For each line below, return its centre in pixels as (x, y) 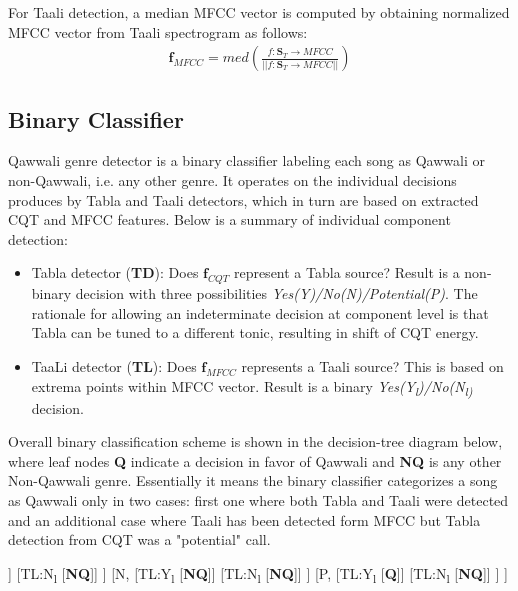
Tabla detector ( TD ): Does (115, 272)
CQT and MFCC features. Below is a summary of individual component (229, 219)
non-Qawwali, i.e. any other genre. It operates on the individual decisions (232, 180)
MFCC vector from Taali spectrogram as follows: (158, 31)
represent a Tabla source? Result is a (346, 272)
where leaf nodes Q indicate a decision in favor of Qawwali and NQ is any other (255, 460)
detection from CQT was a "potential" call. (139, 539)
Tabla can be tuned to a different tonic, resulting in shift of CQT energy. (255, 332)
